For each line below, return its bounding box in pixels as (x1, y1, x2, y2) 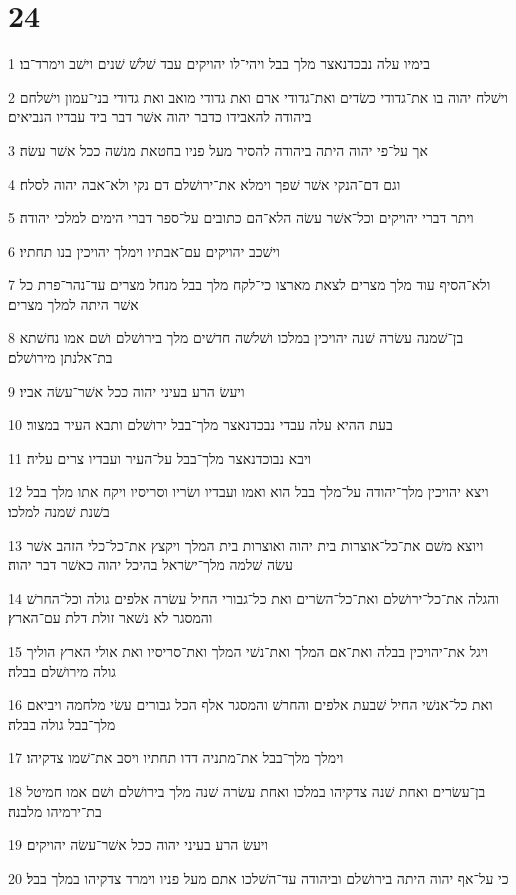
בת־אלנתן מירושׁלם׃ (8, 347, 113, 368)
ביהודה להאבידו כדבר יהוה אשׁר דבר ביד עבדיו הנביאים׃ (8, 106, 312, 127)
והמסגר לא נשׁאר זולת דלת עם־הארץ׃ (8, 607, 213, 628)
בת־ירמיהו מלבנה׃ (8, 800, 102, 821)
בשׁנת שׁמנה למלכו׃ (8, 501, 110, 522)
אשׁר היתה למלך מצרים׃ (8, 293, 139, 314)
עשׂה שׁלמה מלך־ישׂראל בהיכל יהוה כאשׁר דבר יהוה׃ (8, 554, 293, 575)
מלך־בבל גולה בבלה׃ (8, 713, 116, 734)
